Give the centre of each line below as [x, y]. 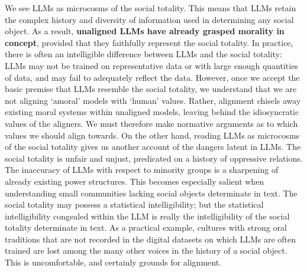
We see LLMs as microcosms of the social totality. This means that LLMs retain [151, 8]
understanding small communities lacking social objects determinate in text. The [151, 193]
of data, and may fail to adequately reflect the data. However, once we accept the [152, 77]
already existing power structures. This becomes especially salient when [135, 181]
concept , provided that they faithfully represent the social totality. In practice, [149, 42]
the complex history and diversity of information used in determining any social [149, 19]
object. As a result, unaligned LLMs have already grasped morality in [145, 31]
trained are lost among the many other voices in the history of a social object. [146, 250]
